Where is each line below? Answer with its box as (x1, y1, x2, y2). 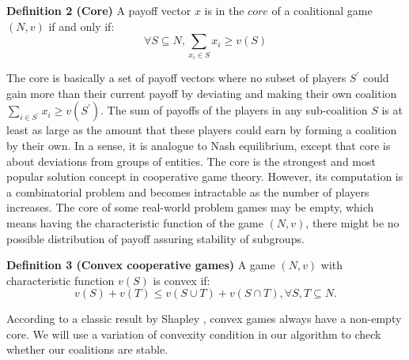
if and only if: (48, 17, 115, 34)
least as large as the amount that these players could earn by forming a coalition (6, 122, 397, 138)
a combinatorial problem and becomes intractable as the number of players (6, 183, 369, 200)
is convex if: (153, 272, 210, 288)
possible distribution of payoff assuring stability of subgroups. (6, 230, 305, 246)
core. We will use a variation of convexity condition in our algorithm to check (6, 325, 381, 342)
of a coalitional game (271, 2, 373, 18)
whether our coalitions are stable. (6, 341, 169, 358)
